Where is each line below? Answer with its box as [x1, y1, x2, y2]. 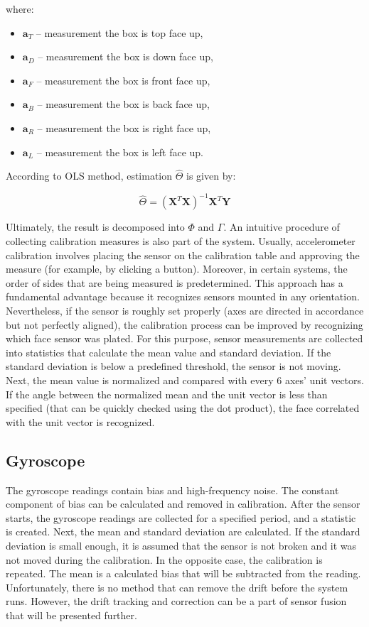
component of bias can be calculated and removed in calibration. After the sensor [6, 496, 360, 511]
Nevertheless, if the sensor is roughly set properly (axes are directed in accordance [6, 303, 364, 318]
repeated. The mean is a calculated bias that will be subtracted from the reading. [6, 566, 361, 581]
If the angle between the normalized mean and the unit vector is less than [6, 386, 328, 401]
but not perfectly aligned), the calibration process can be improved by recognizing [6, 317, 363, 332]
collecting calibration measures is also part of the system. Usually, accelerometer [6, 234, 355, 249]
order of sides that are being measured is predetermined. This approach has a [6, 275, 343, 290]
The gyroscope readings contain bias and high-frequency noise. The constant [6, 482, 339, 497]
